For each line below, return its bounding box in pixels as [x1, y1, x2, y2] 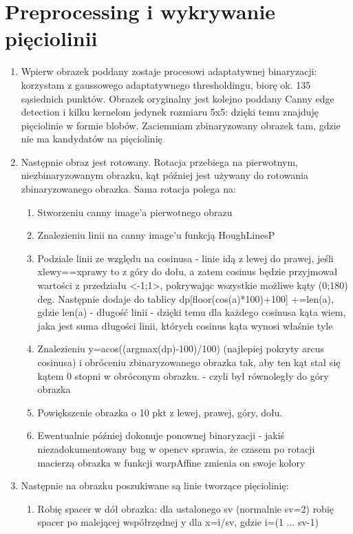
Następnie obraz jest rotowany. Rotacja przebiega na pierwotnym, [21, 154, 299, 169]
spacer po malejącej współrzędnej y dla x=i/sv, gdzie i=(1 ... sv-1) [37, 515, 319, 529]
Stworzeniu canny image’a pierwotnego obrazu [37, 204, 233, 219]
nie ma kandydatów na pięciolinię [21, 131, 162, 146]
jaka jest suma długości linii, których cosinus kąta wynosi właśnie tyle [37, 318, 333, 332]
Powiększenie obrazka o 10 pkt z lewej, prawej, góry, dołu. [37, 405, 283, 419]
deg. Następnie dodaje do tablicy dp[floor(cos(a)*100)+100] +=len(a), [37, 291, 334, 306]
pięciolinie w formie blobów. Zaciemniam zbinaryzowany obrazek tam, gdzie [21, 118, 341, 132]
